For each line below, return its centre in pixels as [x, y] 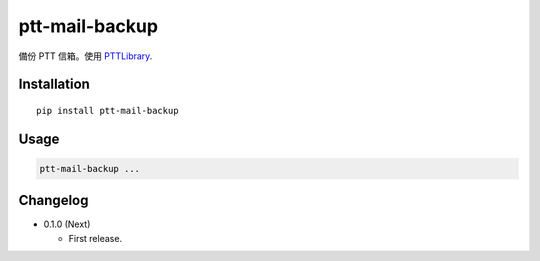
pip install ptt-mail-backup [107, 110]
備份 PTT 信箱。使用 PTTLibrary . [85, 56]
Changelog [53, 200]
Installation [54, 84]
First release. [95, 238]
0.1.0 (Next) [67, 224]
